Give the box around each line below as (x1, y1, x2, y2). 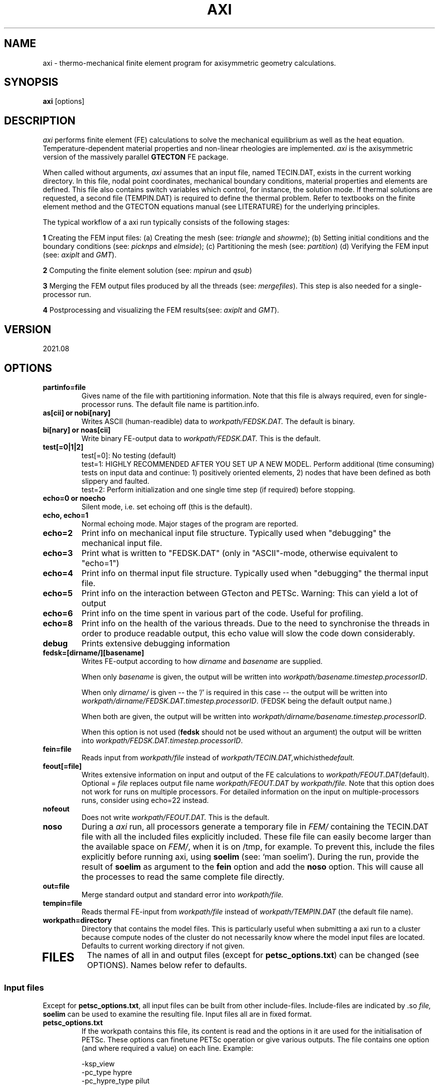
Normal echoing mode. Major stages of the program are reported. (81, 519, 298, 528)
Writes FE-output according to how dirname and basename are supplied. (81, 656, 323, 665)
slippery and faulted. (81, 476, 150, 485)
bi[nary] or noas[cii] (43, 425, 111, 434)
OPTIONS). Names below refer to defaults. (87, 960, 247, 970)
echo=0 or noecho (43, 493, 106, 502)
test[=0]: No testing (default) (81, 451, 176, 460)
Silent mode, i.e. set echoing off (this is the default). (81, 502, 253, 511)
